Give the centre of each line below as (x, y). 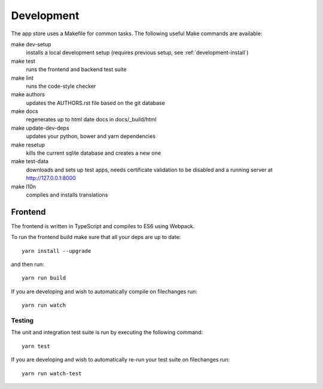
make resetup (28, 145)
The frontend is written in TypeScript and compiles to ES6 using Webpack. (103, 226)
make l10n (23, 186)
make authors (28, 94)
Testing (22, 320)
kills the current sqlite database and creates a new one (94, 153)
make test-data (30, 161)
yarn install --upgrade (57, 251)
